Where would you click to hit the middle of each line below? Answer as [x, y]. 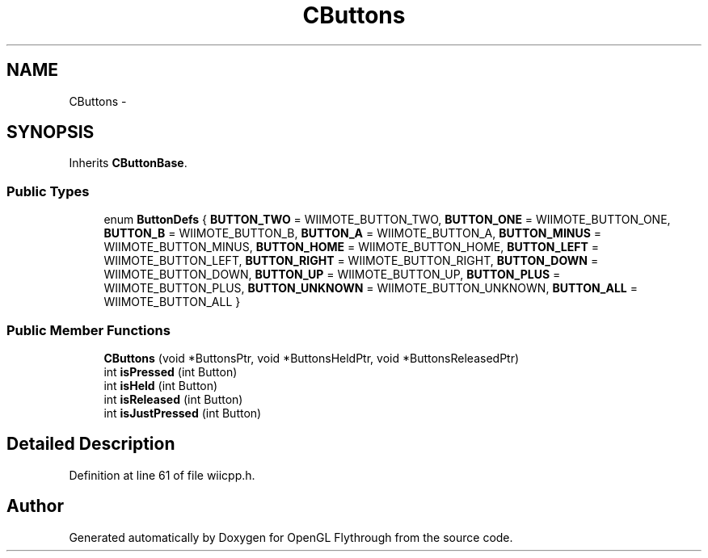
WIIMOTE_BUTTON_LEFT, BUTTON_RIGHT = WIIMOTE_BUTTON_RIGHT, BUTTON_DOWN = [351, 261]
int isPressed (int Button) [171, 371]
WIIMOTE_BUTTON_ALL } [172, 302]
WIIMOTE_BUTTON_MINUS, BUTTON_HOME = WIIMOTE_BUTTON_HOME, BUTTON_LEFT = [352, 247]
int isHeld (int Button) [161, 385]
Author [35, 506]
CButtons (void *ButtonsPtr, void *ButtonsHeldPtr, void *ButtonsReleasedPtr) [312, 358]
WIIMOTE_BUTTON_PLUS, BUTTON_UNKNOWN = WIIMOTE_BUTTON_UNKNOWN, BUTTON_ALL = [371, 288]
